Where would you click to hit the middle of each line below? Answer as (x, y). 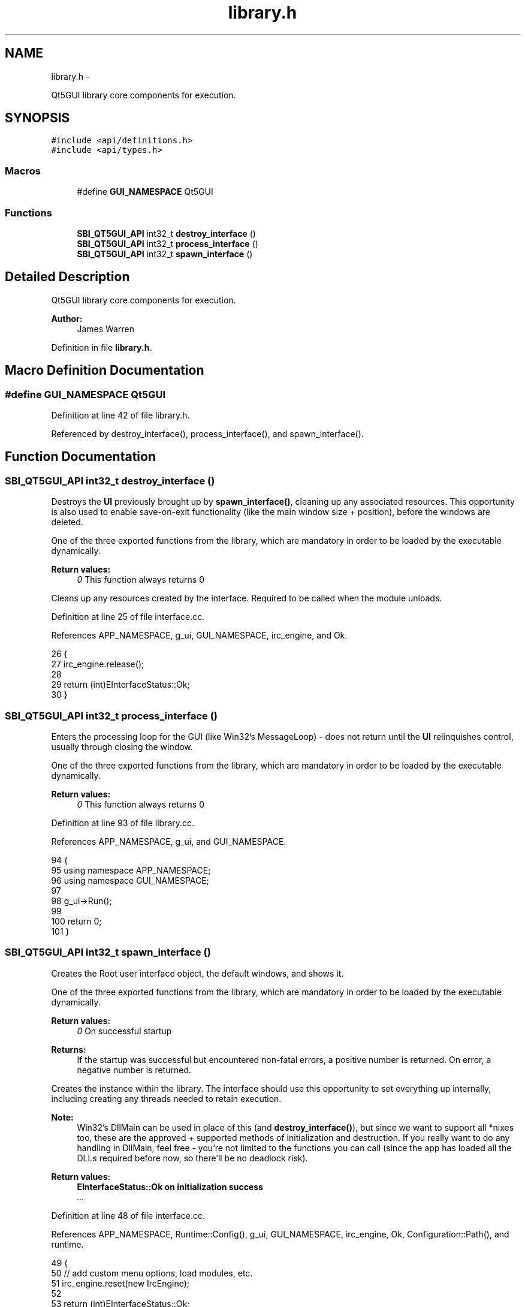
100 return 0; (76, 921)
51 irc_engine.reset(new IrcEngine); (120, 1283)
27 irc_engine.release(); (98, 664)
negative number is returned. (134, 1070)
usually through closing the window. (122, 746)
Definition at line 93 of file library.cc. (123, 823)
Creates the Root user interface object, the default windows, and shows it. (197, 973)
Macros (23, 171)
